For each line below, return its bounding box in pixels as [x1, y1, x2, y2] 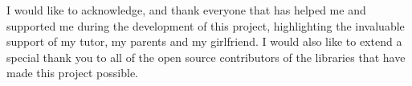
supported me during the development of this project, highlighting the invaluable [6, 17, 405, 34]
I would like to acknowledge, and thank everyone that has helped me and [6, 2, 366, 18]
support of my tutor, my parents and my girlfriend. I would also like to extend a [6, 33, 402, 50]
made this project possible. [6, 64, 138, 81]
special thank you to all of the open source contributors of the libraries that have [6, 48, 406, 65]
